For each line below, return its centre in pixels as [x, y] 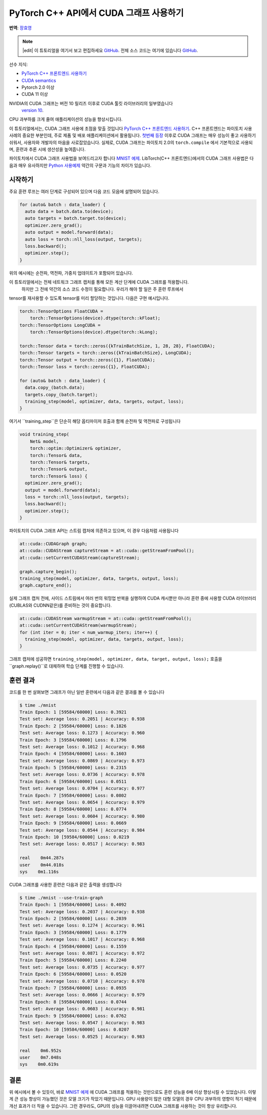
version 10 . [33, 110]
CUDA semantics [39, 80]
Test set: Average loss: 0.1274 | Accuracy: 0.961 [82, 926]
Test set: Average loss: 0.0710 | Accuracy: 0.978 [82, 981]
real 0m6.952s [41, 1051]
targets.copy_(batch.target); [62, 395]
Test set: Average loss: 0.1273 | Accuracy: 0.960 [82, 733]
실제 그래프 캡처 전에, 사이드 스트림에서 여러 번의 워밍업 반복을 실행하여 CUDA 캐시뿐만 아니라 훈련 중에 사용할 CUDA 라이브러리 [133, 598]
